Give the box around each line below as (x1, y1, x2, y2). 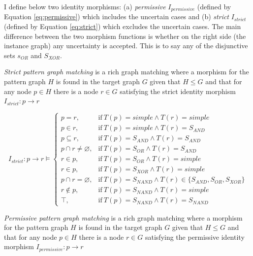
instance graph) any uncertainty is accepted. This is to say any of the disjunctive (4, 40, 248, 51)
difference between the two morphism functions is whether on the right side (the (4, 31, 246, 41)
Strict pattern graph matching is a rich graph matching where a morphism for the (4, 66, 249, 77)
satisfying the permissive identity (145, 231, 245, 242)
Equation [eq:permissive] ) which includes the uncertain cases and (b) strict (4, 11, 229, 22)
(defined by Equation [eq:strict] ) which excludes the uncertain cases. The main (4, 21, 241, 32)
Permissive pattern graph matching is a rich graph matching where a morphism (4, 212, 243, 223)
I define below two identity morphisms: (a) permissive (4, 1, 166, 11)
